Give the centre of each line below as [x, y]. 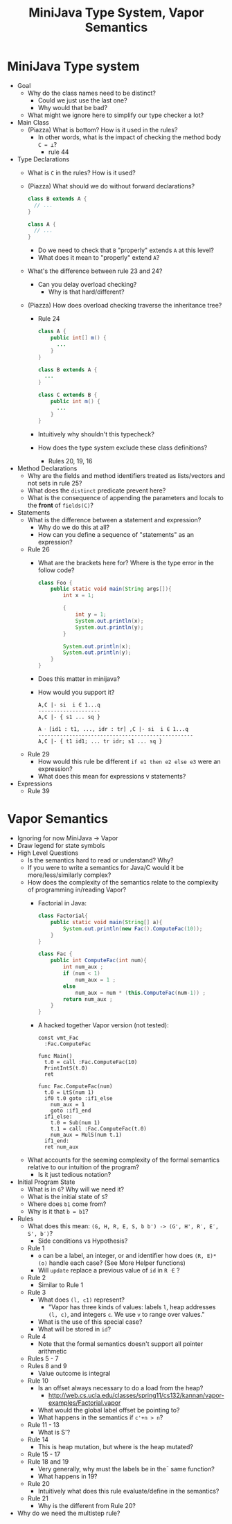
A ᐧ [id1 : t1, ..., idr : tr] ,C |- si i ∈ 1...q [113, 729]
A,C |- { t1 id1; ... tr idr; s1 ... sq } [100, 742]
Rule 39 [38, 791]
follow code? [56, 570]
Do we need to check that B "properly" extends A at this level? [126, 250]
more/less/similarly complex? [69, 875]
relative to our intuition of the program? [83, 1167]
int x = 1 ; [79, 596]
